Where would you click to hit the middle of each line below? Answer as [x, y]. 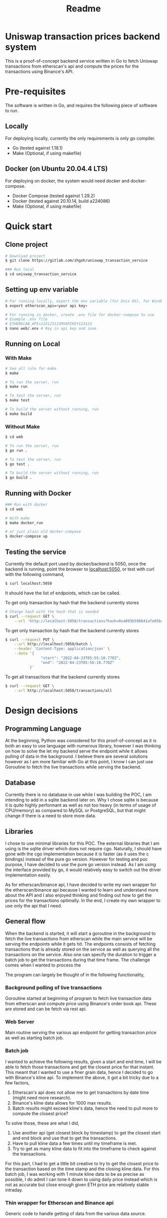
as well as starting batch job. [35, 1038]
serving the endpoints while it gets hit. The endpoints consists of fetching [80, 944]
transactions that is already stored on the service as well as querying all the [83, 949]
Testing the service [36, 552]
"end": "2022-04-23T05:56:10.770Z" [77, 662]
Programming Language [43, 729]
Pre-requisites [36, 92]
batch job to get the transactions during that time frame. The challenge [78, 960]
